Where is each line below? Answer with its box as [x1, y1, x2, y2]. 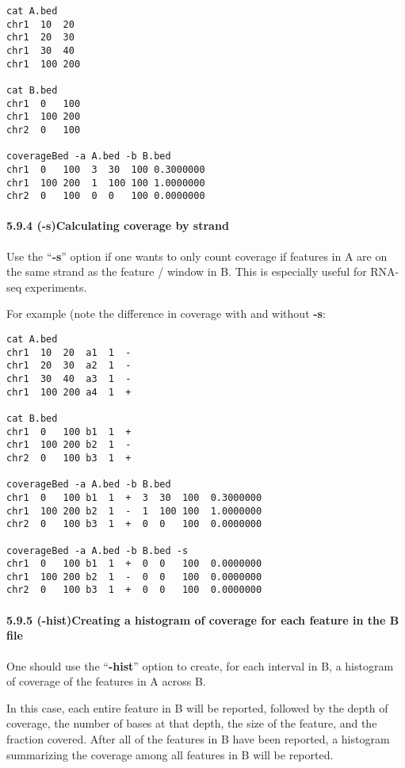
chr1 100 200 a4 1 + [6, 386, 132, 398]
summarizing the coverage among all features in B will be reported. [6, 746, 334, 762]
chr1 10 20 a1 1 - [6, 346, 132, 358]
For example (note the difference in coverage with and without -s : [6, 305, 326, 322]
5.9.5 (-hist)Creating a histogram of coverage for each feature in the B [6, 611, 399, 628]
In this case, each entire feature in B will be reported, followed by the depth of [6, 699, 388, 716]
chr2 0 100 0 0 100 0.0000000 [6, 190, 205, 202]
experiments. [25, 278, 87, 295]
